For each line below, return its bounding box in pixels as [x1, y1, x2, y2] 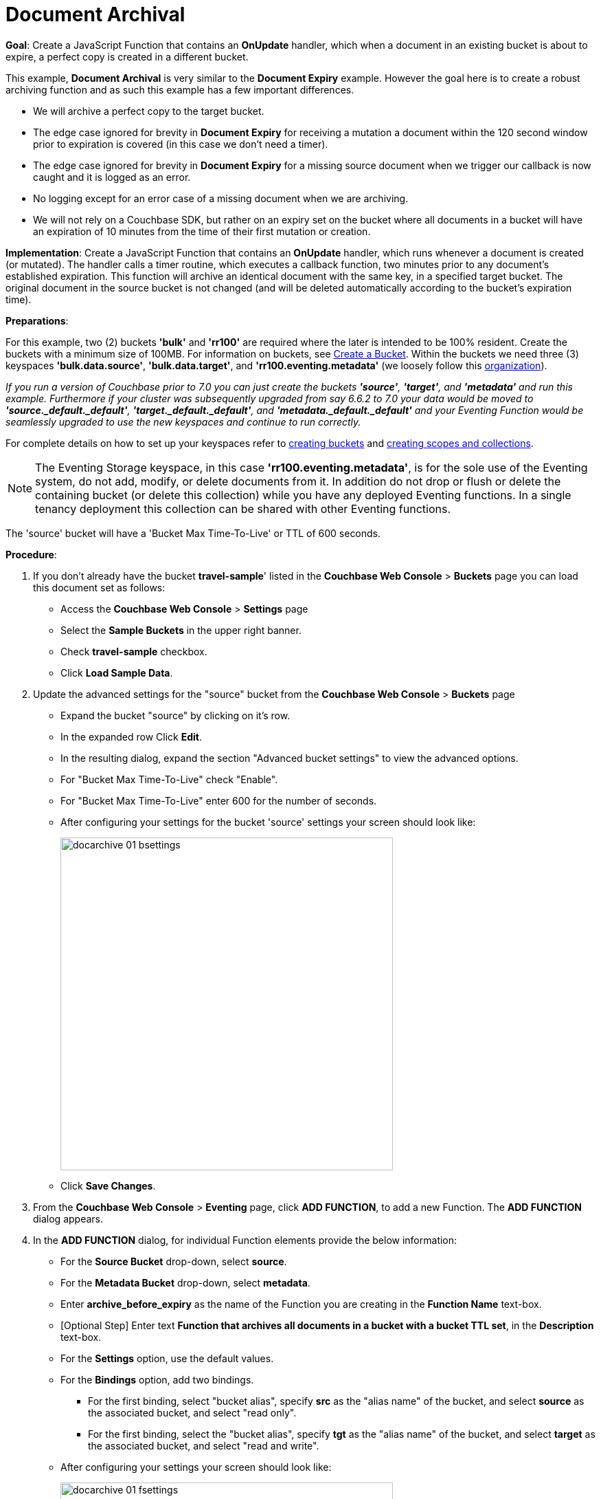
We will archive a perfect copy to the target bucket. [33, 105, 264, 117]
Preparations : [5, 314, 69, 327]
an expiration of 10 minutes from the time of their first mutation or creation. [33, 225, 371, 237]
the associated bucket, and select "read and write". [88, 1439, 319, 1452]
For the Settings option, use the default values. [60, 1352, 274, 1364]
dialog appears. [33, 1212, 103, 1225]
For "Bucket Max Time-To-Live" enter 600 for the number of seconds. [60, 794, 377, 807]
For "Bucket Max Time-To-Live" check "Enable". [60, 773, 278, 785]
